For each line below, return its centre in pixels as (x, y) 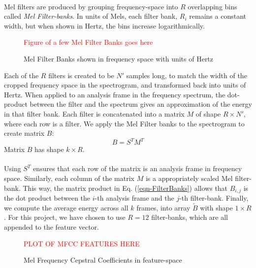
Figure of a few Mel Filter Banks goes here (88, 42)
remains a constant (218, 16)
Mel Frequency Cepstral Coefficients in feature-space (103, 260)
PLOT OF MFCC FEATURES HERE (82, 243)
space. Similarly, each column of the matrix (69, 178)
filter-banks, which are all (190, 217)
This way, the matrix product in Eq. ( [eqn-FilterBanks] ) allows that (125, 188)
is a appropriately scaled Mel (189, 178)
